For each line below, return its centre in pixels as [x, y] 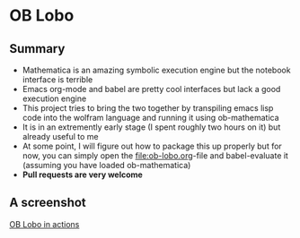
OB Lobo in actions [44, 224]
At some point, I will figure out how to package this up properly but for [152, 146]
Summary [37, 49]
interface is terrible [57, 80]
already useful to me [60, 136]
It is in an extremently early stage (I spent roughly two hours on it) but [151, 127]
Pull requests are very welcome [83, 174]
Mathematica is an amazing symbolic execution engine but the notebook [156, 70]
